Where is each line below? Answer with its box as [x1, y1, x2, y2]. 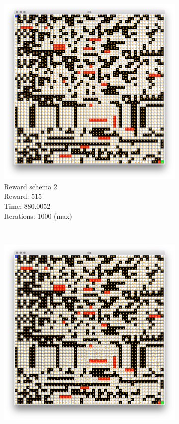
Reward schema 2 [4, 181, 57, 191]
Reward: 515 [4, 191, 42, 201]
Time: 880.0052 [4, 201, 51, 211]
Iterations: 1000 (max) [4, 210, 73, 221]
